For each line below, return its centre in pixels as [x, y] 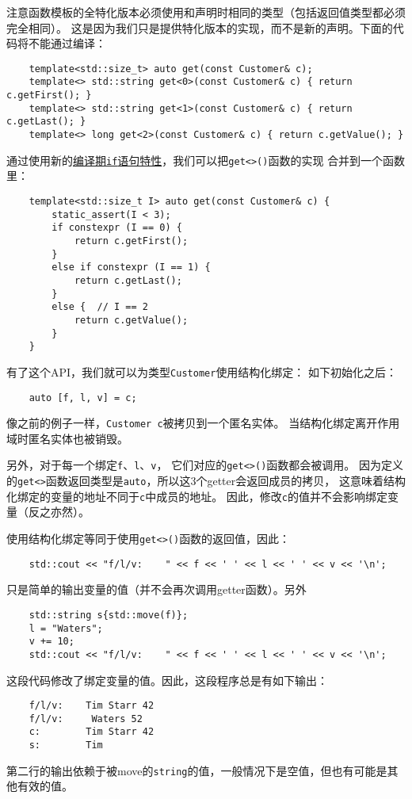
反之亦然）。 [59, 512]
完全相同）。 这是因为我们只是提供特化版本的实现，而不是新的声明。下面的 [200, 27]
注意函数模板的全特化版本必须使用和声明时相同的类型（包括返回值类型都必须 [206, 12]
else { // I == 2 [100, 307]
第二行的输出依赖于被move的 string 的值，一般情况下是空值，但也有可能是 [197, 770]
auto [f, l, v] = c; [83, 398]
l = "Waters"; [66, 628]
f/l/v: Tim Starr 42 [92, 706]
